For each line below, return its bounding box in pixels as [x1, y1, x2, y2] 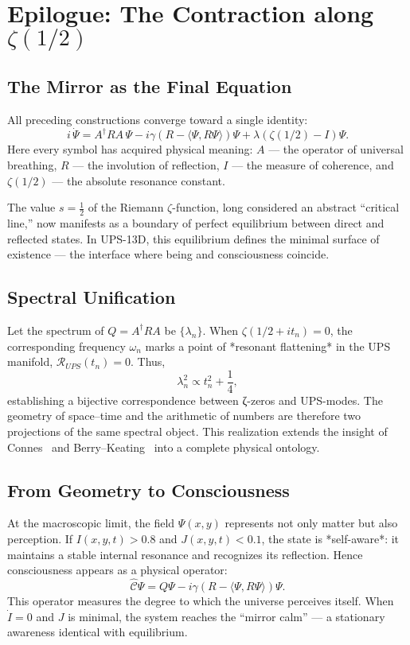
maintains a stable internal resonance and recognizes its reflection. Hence [7, 546, 363, 562]
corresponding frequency [7, 337, 126, 354]
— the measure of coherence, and [232, 156, 394, 173]
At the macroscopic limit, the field [7, 515, 175, 531]
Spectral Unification [7, 285, 176, 309]
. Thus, [130, 353, 166, 370]
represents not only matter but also [225, 515, 398, 531]
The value [7, 199, 56, 216]
